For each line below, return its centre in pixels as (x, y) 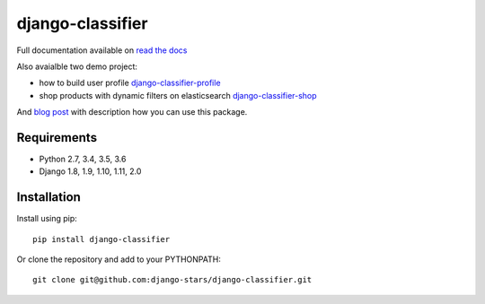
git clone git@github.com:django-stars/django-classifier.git (172, 280)
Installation (48, 197)
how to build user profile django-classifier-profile (130, 83)
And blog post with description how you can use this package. (132, 112)
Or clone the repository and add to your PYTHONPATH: (119, 259)
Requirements (57, 138)
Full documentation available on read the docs (102, 50)
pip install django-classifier (101, 239)
